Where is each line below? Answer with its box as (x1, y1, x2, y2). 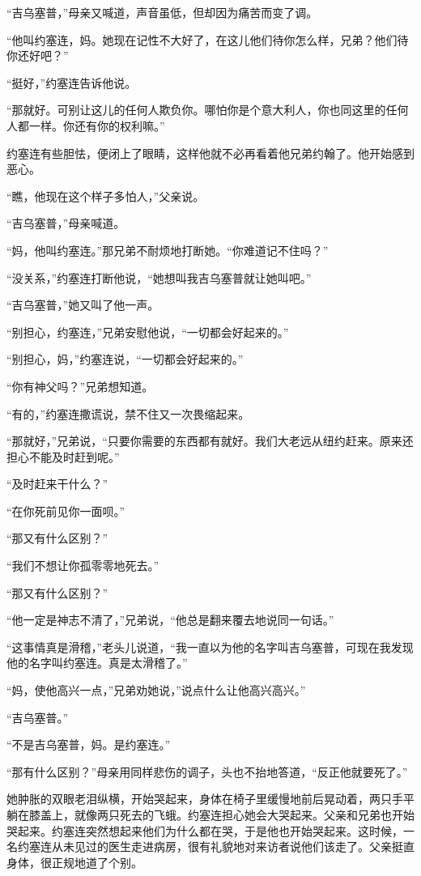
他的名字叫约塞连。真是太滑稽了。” (6, 654, 188, 671)
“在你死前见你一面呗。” (6, 502, 125, 519)
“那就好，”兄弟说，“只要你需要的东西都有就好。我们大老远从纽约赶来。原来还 (6, 432, 414, 449)
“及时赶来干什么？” (6, 475, 108, 492)
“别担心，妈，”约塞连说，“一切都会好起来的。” (6, 351, 244, 368)
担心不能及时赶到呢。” (6, 448, 120, 465)
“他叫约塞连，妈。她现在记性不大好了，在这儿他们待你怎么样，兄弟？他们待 (6, 31, 409, 48)
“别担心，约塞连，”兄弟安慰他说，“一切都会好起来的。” (6, 323, 289, 340)
